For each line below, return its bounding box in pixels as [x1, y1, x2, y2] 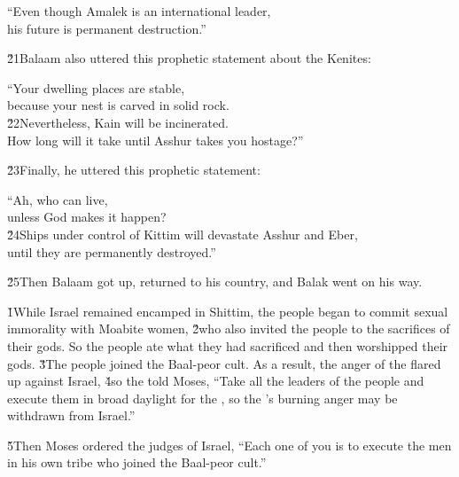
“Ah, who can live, [7, 190, 108, 208]
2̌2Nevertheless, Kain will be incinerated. [7, 113, 229, 131]
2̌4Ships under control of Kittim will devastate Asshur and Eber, [7, 224, 358, 243]
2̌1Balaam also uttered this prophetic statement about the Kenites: [7, 49, 371, 67]
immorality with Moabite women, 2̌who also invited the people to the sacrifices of [7, 319, 450, 338]
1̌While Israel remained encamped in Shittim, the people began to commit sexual [7, 301, 448, 320]
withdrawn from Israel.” [7, 406, 136, 425]
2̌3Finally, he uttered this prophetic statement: [7, 160, 261, 179]
